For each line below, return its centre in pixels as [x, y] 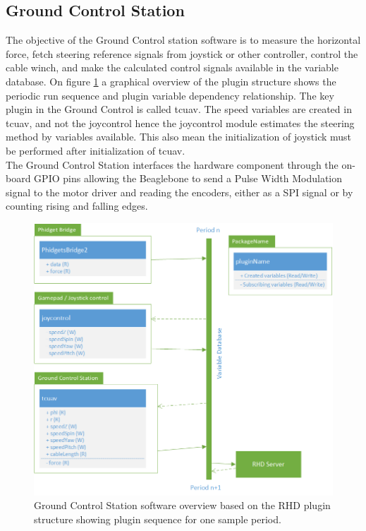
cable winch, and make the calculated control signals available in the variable [172, 67]
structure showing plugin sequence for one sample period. [158, 519]
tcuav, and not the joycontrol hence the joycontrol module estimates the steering [180, 123]
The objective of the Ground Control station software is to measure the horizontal [183, 40]
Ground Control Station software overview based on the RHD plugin [182, 505]
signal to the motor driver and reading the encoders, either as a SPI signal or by [179, 192]
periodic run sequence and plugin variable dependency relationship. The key [170, 95]
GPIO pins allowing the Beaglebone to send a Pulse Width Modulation [188, 178]
